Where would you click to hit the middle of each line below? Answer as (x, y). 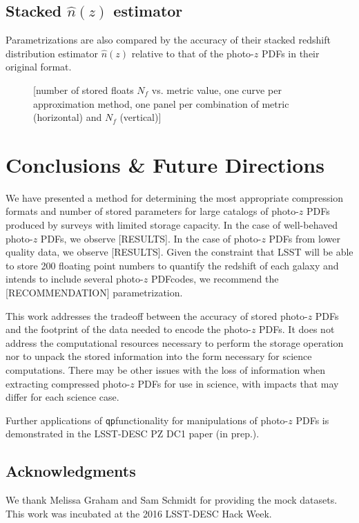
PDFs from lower (304, 238)
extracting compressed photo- (68, 383)
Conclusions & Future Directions (165, 164)
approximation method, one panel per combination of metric (161, 103)
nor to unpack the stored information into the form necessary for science (159, 356)
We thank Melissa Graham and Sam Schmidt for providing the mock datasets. (172, 500)
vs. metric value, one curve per (216, 89)
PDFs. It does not (297, 329)
